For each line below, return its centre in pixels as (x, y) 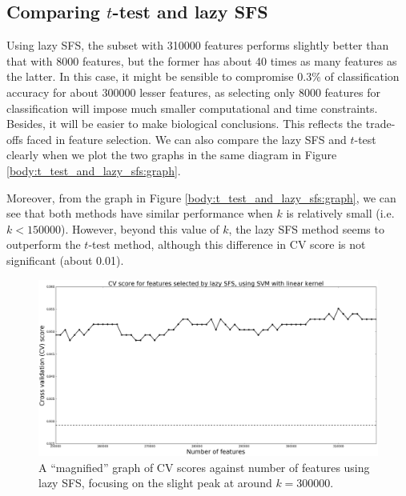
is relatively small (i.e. (340, 213)
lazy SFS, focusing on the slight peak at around (155, 483)
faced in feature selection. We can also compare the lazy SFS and (187, 139)
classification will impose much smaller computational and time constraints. (192, 108)
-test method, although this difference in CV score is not (227, 244)
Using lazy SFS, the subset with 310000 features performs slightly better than (198, 45)
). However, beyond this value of (140, 228)
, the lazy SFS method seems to (306, 228)
